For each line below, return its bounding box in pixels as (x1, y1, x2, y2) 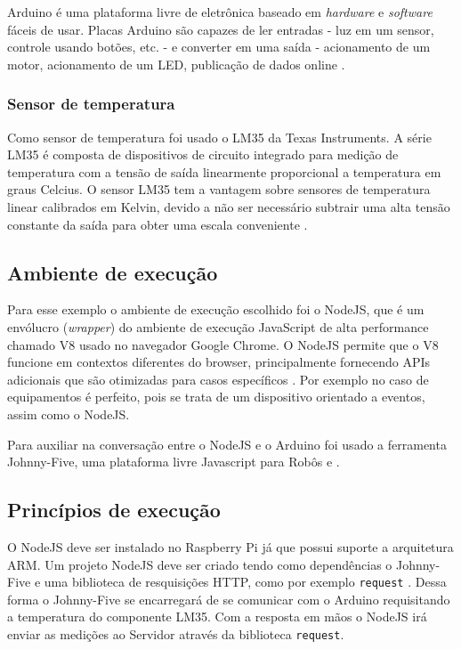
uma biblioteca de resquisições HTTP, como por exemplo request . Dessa (44, 572, 447, 591)
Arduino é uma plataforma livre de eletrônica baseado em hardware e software (7, 3, 433, 20)
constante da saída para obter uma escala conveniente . (7, 215, 308, 233)
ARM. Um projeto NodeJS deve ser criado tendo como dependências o (7, 555, 392, 573)
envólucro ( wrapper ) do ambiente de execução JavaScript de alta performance (7, 317, 429, 336)
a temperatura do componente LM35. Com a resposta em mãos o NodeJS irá (7, 607, 427, 626)
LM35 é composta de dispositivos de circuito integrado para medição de (7, 145, 399, 164)
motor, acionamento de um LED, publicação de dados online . (7, 54, 345, 73)
